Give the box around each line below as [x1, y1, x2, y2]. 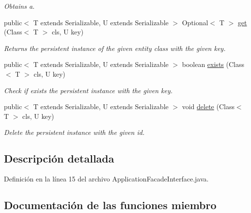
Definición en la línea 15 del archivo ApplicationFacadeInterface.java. [4, 174, 209, 184]
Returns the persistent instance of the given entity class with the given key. [4, 43, 226, 53]
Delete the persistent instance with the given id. [4, 127, 145, 137]
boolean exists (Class [182, 59, 244, 69]
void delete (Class [182, 101, 235, 112]
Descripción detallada [4, 151, 114, 166]
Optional [182, 17, 208, 27]
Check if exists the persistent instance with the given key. [4, 85, 173, 95]
